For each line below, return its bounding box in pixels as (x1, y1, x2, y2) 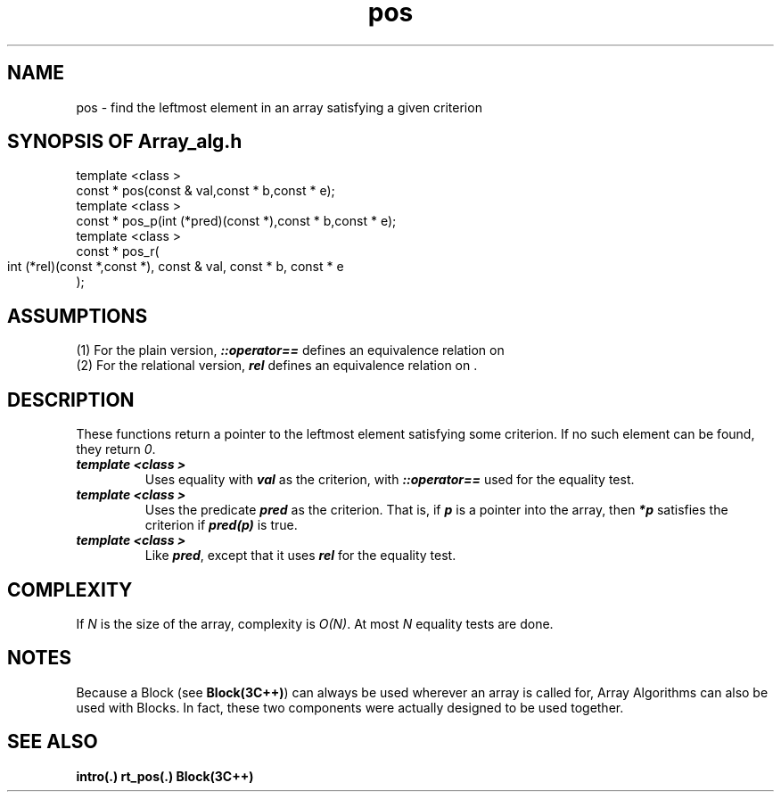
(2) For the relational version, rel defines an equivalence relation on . (76, 358, 478, 374)
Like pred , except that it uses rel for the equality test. (144, 548, 456, 564)
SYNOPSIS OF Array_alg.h (7, 130, 243, 153)
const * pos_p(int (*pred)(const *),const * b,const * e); (76, 213, 397, 229)
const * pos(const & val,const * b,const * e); (76, 183, 335, 199)
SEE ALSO (7, 730, 98, 754)
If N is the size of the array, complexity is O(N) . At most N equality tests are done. (76, 615, 554, 631)
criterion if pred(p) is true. (144, 517, 298, 533)
